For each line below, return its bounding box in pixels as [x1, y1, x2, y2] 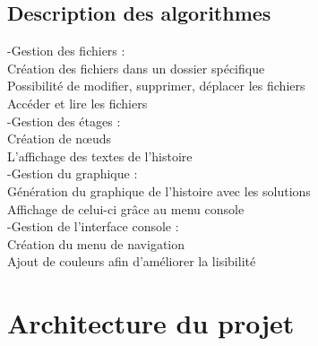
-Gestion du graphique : [7, 164, 138, 183]
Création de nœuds [7, 129, 112, 148]
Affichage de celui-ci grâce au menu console [7, 199, 245, 218]
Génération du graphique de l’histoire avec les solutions [7, 181, 311, 200]
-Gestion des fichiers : [7, 41, 125, 60]
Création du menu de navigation [7, 234, 185, 253]
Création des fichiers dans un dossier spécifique [7, 58, 265, 77]
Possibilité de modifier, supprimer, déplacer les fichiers [7, 76, 305, 95]
